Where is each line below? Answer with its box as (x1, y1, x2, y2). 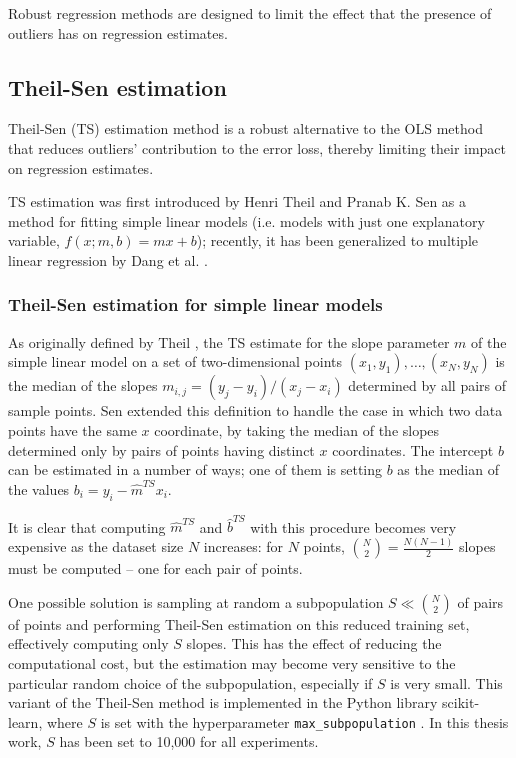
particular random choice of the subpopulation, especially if (8, 672, 373, 693)
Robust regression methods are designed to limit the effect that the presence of (8, 3, 492, 23)
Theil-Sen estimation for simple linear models (8, 292, 383, 317)
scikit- (442, 692, 480, 713)
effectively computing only (8, 633, 169, 654)
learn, (8, 711, 43, 732)
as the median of (397, 459, 499, 480)
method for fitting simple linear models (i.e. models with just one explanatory (8, 210, 485, 231)
